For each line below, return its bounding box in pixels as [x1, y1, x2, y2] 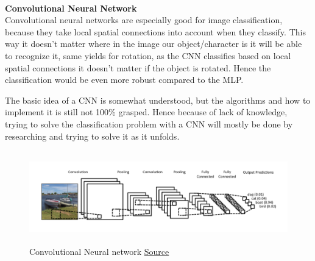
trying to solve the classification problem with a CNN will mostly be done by [5, 117, 293, 130]
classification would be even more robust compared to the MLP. [5, 73, 244, 86]
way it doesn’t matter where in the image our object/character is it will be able [5, 37, 302, 50]
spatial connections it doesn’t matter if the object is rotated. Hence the [5, 61, 271, 74]
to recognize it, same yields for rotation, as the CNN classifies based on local [5, 49, 291, 62]
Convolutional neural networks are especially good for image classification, [5, 13, 283, 26]
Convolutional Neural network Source [29, 245, 169, 257]
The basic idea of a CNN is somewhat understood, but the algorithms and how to [5, 93, 311, 106]
